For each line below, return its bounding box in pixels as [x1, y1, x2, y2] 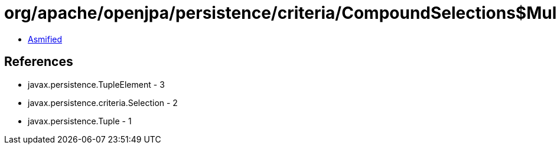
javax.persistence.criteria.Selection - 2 [28, 97, 178, 108]
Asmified [28, 34, 63, 44]
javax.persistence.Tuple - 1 [28, 115, 132, 126]
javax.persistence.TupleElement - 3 [28, 79, 165, 90]
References [4, 54, 73, 69]
